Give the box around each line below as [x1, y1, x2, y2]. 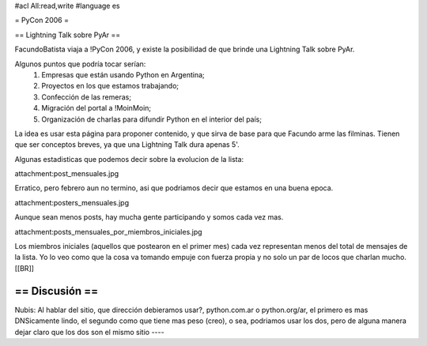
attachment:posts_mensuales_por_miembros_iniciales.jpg [14, 227, 202, 236]
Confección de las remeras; [41, 92, 132, 102]
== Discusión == [14, 284, 99, 298]
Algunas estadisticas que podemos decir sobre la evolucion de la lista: [14, 154, 244, 164]
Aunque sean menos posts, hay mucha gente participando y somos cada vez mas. [14, 212, 284, 222]
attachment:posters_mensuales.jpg [14, 197, 130, 207]
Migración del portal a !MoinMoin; [41, 103, 152, 113]
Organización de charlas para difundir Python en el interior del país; [41, 115, 263, 124]
